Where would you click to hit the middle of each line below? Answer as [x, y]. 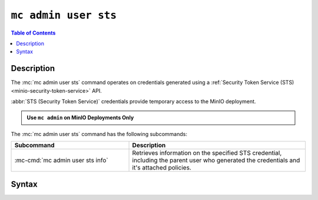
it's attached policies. [162, 168]
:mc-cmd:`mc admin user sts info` [61, 160]
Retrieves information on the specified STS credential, [207, 153]
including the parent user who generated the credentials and [216, 160]
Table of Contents [33, 33]
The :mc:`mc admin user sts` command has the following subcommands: [99, 134]
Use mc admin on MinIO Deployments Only [80, 118]
